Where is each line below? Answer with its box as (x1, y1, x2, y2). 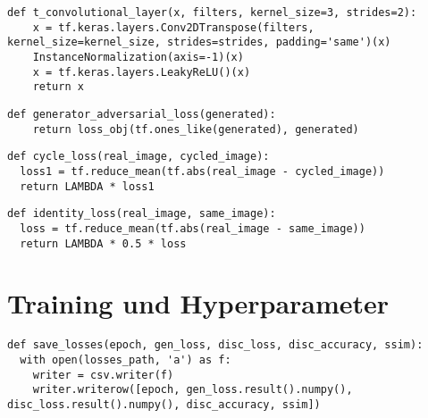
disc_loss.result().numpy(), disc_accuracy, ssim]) (7, 397, 321, 411)
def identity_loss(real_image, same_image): (7, 207, 276, 221)
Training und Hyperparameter (7, 285, 390, 322)
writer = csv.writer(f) (32, 368, 174, 381)
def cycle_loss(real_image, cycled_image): (7, 150, 270, 163)
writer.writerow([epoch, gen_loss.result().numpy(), (32, 383, 353, 397)
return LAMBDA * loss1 (20, 180, 155, 193)
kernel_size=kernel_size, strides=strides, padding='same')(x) (7, 36, 391, 49)
